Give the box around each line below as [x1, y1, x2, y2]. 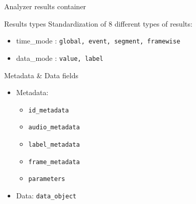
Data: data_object [16, 190, 77, 200]
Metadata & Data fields [4, 70, 78, 80]
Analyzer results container [4, 1, 86, 11]
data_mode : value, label [16, 52, 103, 63]
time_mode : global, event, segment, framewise [16, 35, 181, 46]
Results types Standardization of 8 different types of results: [4, 18, 192, 29]
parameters [28, 175, 66, 183]
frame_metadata [28, 158, 80, 166]
